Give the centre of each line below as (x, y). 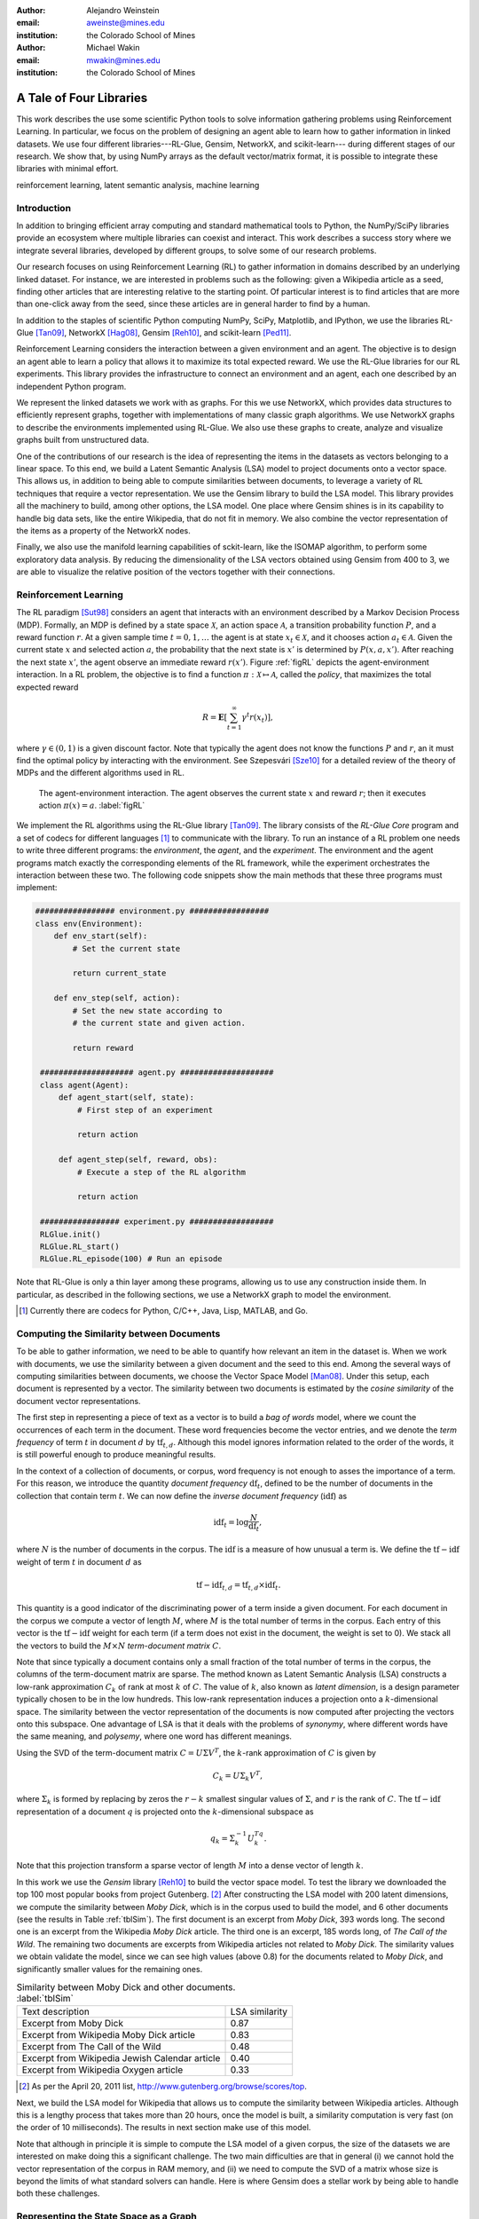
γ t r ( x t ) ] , (257, 718)
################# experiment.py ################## (157, 1222)
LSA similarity (259, 2012)
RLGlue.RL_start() (80, 1246)
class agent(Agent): (85, 1085)
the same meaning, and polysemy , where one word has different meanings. (154, 1736)
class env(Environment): (89, 924)
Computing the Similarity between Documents (118, 1333)
